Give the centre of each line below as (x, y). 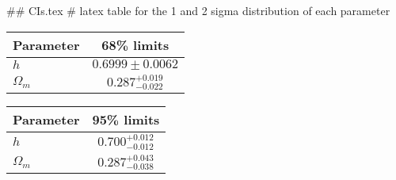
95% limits (126, 120)
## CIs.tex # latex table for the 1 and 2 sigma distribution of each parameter (198, 10)
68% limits (135, 44)
